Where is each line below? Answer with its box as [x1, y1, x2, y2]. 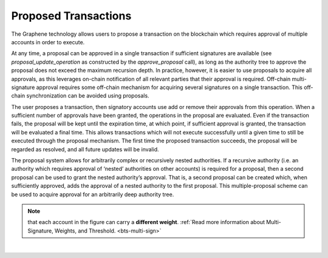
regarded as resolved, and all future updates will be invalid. [11, 145, 159, 153]
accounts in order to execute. [11, 38, 85, 45]
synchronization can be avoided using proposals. [26, 92, 149, 99]
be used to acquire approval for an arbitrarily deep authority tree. [11, 191, 174, 198]
